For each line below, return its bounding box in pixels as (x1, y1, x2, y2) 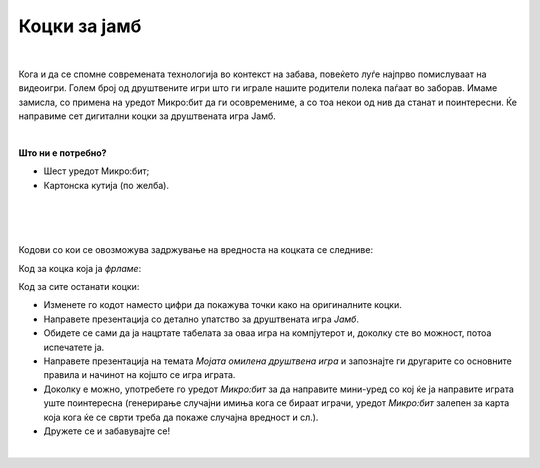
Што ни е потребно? (18, 146, 107, 159)
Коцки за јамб (18, 15, 142, 37)
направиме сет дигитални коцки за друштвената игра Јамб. (18, 110, 277, 122)
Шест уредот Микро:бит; (43, 165, 150, 177)
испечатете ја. (43, 341, 105, 353)
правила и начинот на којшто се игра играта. (43, 369, 236, 381)
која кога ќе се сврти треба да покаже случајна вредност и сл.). (43, 411, 319, 423)
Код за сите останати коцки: (18, 281, 140, 293)
